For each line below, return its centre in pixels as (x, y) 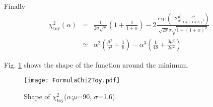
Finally (15, 6)
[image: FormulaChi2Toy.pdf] (72, 81)
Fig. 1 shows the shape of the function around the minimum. (97, 64)
